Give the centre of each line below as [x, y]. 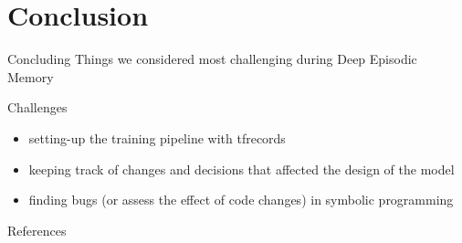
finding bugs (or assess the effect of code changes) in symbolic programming [241, 200]
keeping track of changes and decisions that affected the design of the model [241, 169]
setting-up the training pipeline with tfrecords [157, 137]
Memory [31, 76]
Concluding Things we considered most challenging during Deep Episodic [212, 59]
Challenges [37, 107]
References [37, 230]
